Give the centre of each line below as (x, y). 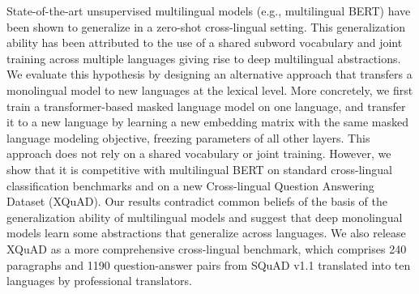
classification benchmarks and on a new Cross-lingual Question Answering (190, 185)
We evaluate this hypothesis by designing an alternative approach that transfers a (209, 74)
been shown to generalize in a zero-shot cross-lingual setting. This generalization (206, 26)
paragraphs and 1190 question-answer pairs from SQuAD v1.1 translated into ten (209, 264)
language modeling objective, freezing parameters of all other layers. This (188, 137)
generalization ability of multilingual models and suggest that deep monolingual (205, 217)
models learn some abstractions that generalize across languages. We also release (206, 233)
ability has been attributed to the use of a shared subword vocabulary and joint (205, 43)
